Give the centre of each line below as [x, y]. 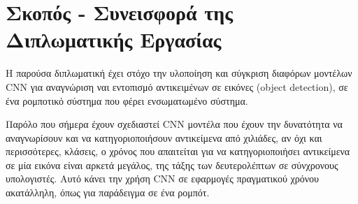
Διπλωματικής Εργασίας [114, 39]
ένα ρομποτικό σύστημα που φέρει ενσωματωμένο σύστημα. [127, 100]
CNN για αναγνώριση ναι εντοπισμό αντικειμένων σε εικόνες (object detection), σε [177, 86]
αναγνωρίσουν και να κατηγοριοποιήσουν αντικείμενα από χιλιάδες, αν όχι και [164, 137]
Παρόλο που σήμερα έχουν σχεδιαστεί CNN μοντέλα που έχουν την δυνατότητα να [174, 124]
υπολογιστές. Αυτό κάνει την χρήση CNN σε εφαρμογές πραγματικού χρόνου [163, 178]
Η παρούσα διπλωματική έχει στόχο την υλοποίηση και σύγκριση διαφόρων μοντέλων [179, 73]
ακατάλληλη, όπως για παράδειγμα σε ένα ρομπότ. [108, 192]
